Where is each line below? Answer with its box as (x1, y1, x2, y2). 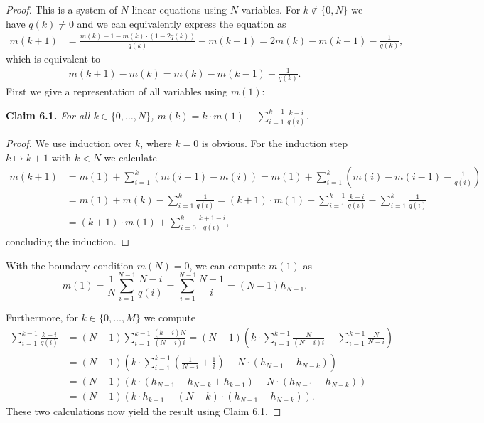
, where (140, 136, 172, 151)
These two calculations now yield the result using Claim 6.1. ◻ (6, 404, 281, 419)
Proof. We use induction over (6, 136, 132, 151)
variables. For (241, 2, 301, 16)
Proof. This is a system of (6, 2, 117, 16)
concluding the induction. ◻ (6, 234, 130, 249)
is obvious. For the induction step (202, 136, 348, 151)
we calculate (104, 149, 157, 164)
